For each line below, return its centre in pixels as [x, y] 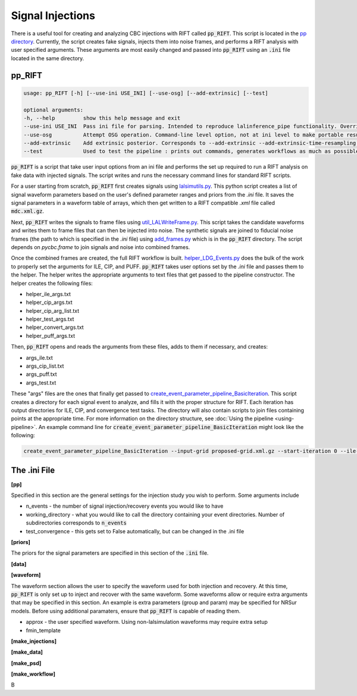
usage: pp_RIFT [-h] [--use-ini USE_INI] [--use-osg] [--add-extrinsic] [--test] [146, 93]
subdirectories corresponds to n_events [76, 523]
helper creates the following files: [52, 283]
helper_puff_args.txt [51, 335]
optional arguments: [53, 110]
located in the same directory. [48, 58]
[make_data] [27, 652]
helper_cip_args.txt [49, 302]
